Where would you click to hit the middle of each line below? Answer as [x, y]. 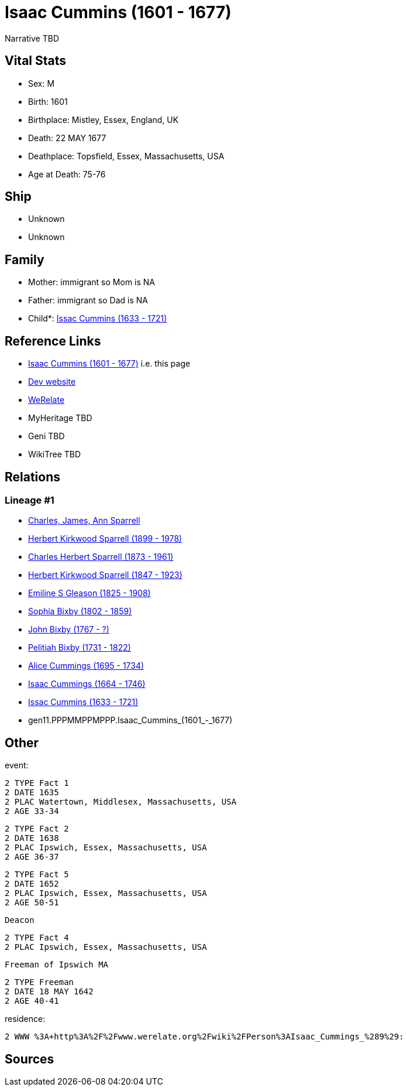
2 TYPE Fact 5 [37, 875]
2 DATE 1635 [32, 793]
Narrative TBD [32, 38]
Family [25, 259]
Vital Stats [36, 61]
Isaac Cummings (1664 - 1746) [87, 684]
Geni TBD [46, 436]
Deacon [20, 920]
